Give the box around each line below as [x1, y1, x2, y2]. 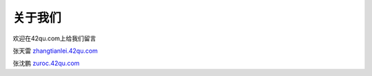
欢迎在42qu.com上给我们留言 [12, 34, 96, 42]
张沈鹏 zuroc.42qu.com [12, 59, 80, 68]
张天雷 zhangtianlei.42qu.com [12, 47, 98, 55]
